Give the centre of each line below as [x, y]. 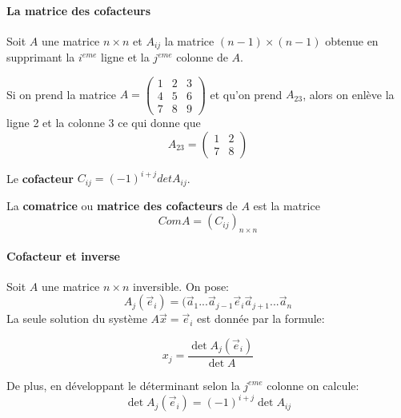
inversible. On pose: [181, 286]
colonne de [202, 57]
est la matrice [287, 205]
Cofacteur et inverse [63, 255]
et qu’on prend [246, 94]
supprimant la [41, 57]
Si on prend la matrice [61, 94]
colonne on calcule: [313, 385]
